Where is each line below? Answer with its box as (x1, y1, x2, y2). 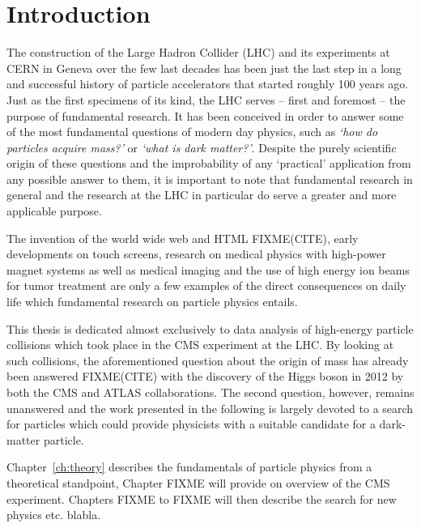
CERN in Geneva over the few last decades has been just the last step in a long (6, 59, 402, 76)
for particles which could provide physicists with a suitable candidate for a (6, 415, 376, 432)
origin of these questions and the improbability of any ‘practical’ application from (6, 155, 411, 172)
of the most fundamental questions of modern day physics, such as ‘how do (6, 123, 378, 140)
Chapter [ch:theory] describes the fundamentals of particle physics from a (6, 458, 372, 475)
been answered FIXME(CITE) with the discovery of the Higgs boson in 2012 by (6, 368, 404, 385)
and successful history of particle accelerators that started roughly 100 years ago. (6, 75, 409, 92)
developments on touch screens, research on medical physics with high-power (6, 245, 386, 262)
